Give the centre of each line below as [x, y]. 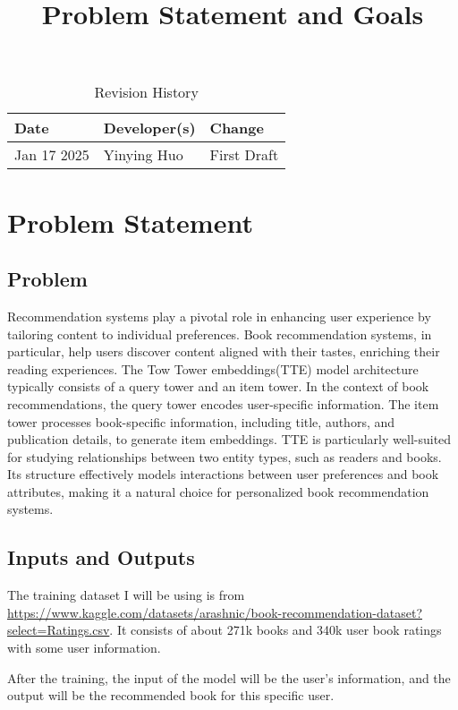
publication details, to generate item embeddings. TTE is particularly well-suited [229, 439]
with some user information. [84, 648]
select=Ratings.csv [59, 630]
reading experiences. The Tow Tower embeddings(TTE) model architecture [213, 368]
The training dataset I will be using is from [126, 595]
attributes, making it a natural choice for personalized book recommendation [218, 491]
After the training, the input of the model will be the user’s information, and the [229, 677]
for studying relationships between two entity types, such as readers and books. [225, 456]
